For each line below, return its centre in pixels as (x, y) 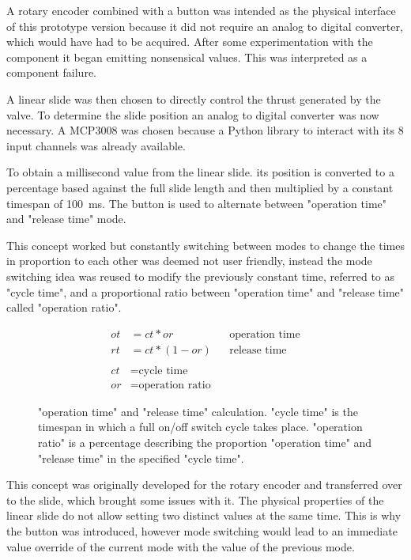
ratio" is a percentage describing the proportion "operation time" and (205, 443)
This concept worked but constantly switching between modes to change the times (205, 245)
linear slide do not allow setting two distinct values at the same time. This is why (204, 515)
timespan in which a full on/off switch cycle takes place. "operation (200, 427)
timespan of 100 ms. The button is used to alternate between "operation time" (196, 203)
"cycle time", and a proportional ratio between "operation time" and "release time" (205, 291)
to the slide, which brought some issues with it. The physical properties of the (195, 499)
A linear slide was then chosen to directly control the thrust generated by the (194, 98)
